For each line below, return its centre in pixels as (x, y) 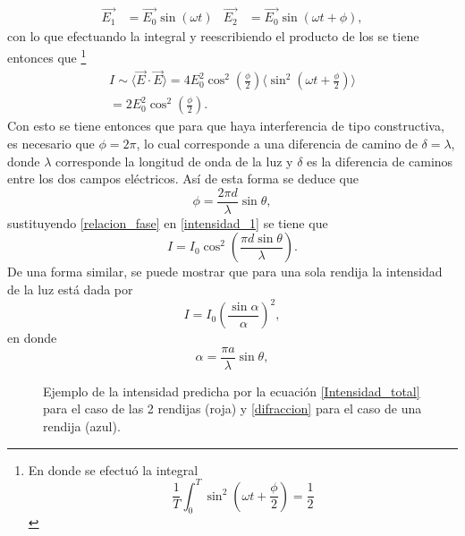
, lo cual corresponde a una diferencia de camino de (277, 143)
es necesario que (51, 143)
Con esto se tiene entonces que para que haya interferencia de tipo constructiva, (226, 126)
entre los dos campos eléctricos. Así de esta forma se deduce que (183, 179)
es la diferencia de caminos (380, 161)
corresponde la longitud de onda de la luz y (174, 161)
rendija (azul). (82, 425)
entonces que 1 (47, 55)
